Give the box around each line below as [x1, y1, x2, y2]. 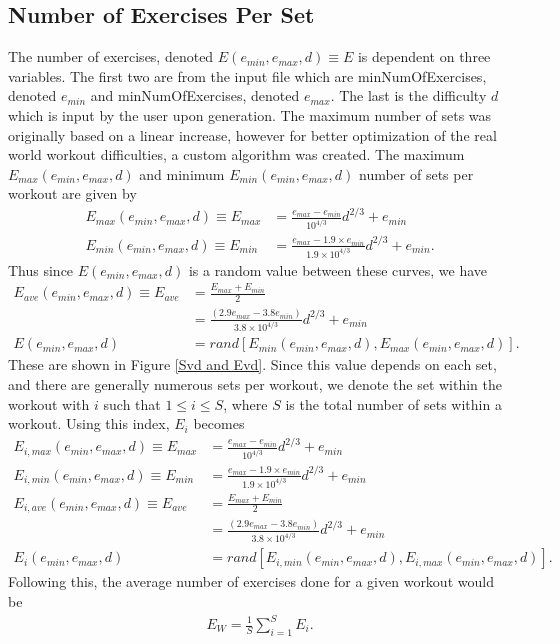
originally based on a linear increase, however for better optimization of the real [8, 124, 497, 145]
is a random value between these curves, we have [188, 259, 488, 280]
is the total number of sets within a [285, 393, 502, 414]
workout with [8, 393, 90, 414]
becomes [193, 413, 245, 434]
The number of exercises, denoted [8, 46, 214, 67]
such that [103, 393, 161, 414]
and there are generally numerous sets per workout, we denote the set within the [8, 374, 503, 395]
